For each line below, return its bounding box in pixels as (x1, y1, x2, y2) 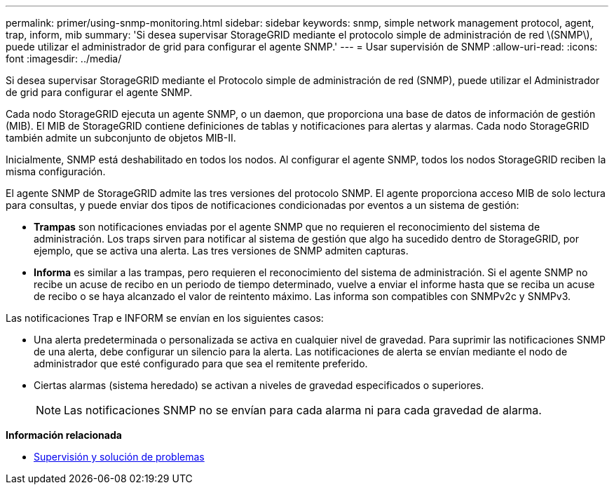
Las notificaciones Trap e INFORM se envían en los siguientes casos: (6, 312, 324, 324)
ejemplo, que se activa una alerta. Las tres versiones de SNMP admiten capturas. (34, 245, 409, 257)
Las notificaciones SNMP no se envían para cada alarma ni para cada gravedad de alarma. (64, 403, 542, 417)
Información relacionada (6, 429, 122, 441)
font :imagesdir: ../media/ (6, 53, 122, 64)
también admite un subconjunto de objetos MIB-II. (6, 132, 236, 144)
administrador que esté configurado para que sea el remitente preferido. (34, 358, 368, 369)
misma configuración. (6, 165, 106, 177)
